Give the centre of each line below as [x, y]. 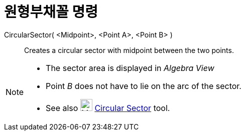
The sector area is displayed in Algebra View [130, 68]
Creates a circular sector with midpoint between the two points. [129, 50]
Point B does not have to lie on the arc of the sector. [144, 86]
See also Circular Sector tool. [108, 108]
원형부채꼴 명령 [51, 12]
